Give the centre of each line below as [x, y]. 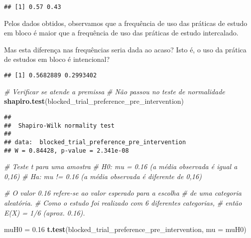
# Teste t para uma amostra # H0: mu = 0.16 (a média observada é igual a [121, 166]
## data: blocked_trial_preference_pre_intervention [95, 142]
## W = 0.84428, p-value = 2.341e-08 [66, 150]
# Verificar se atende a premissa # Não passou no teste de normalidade [115, 91]
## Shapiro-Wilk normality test [59, 125]
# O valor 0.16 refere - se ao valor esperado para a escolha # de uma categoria [123, 193]
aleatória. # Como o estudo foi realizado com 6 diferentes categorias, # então [123, 202]
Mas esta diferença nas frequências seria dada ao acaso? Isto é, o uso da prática [125, 49]
